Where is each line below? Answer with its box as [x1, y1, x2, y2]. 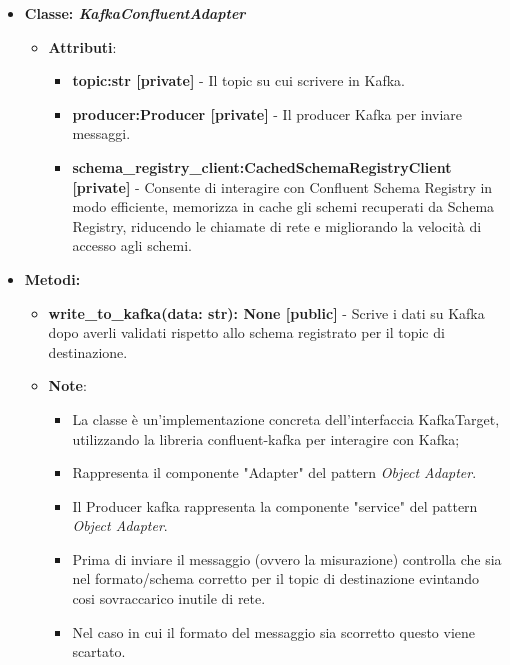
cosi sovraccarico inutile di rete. [72, 588, 266, 609]
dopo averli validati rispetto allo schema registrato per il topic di [48, 322, 445, 343]
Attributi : [48, 36, 117, 57]
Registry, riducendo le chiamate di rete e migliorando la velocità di [72, 215, 482, 236]
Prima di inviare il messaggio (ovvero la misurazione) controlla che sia [72, 548, 502, 569]
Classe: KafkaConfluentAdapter [24, 3, 246, 23]
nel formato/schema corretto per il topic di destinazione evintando [72, 568, 480, 589]
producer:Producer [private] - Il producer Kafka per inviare [72, 103, 463, 124]
